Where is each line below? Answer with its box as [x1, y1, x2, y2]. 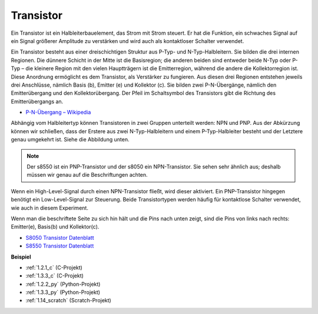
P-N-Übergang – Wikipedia [25, 109, 91, 116]
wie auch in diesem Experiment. [11, 204, 88, 211]
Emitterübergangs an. [11, 98, 64, 105]
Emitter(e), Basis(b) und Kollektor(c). [11, 223, 100, 230]
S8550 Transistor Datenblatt [25, 242, 94, 250]
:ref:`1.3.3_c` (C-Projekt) [25, 272, 84, 279]
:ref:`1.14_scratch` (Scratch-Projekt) [25, 297, 111, 304]
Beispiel [11, 253, 31, 260]
